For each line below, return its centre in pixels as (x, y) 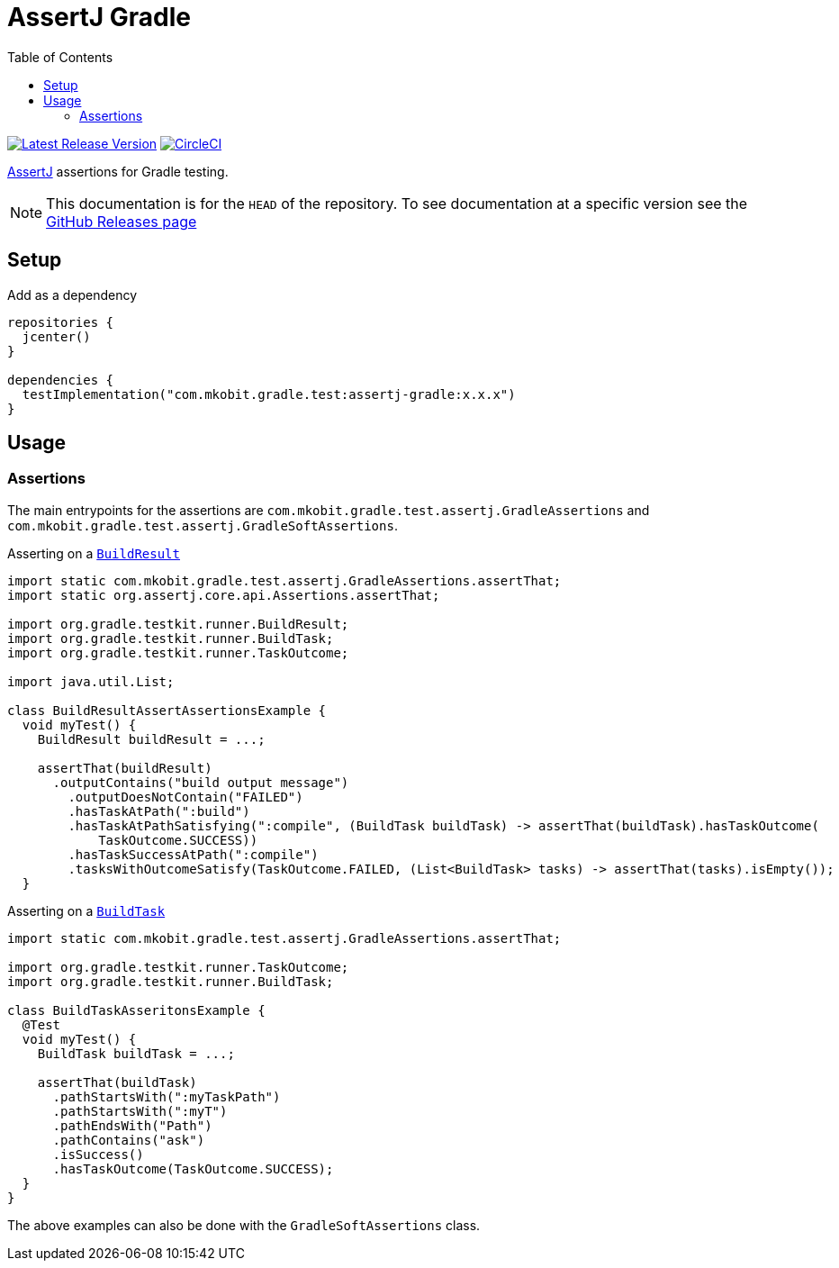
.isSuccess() (98, 1154)
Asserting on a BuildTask (86, 910)
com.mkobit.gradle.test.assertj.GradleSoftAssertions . (203, 525)
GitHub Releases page (122, 221)
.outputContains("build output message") (201, 782)
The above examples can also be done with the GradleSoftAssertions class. (244, 1225)
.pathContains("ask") (129, 1140)
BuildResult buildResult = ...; (151, 739)
